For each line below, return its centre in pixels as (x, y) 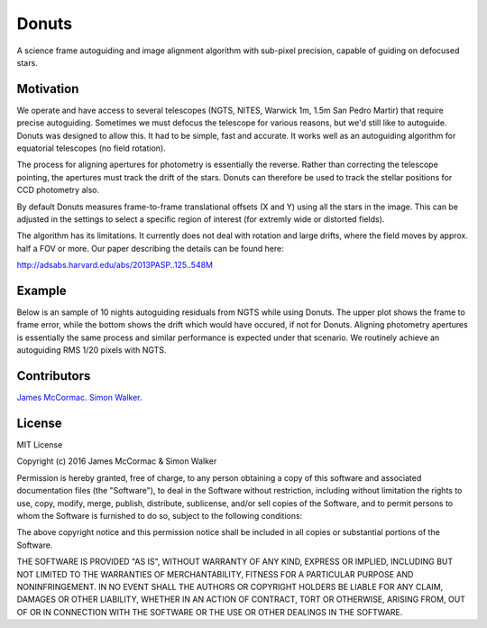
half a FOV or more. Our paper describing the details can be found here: (150, 248)
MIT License (40, 445)
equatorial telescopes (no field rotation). (91, 148)
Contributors (54, 376)
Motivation (48, 89)
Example (41, 290)
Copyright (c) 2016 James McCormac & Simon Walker (117, 461)
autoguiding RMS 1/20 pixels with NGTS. (92, 350)
